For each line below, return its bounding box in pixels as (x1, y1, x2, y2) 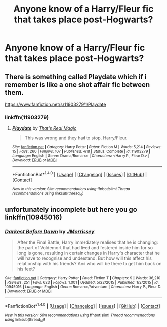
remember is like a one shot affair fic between (5, 80, 150, 89)
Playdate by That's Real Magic (12, 125, 77, 131)
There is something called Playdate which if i (5, 72, 147, 81)
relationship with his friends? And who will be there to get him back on (17, 260, 162, 266)
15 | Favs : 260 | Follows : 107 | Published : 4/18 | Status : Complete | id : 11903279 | (12, 149, 151, 154)
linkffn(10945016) (5, 213, 62, 221)
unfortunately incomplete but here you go (5, 205, 138, 214)
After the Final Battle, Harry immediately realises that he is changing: (17, 239, 158, 245)
